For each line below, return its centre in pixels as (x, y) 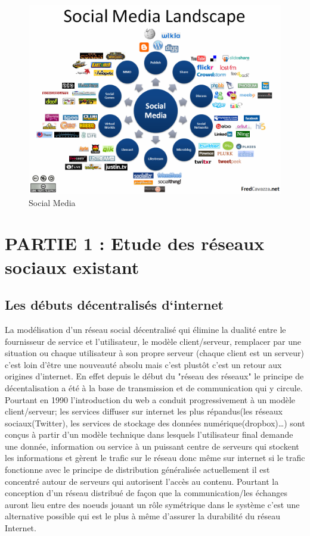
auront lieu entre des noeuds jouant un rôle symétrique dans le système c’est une (152, 504)
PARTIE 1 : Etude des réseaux (135, 243)
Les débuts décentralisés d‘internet (114, 305)
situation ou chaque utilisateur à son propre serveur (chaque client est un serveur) (155, 353)
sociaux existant (72, 267)
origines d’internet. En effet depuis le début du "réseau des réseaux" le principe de (154, 376)
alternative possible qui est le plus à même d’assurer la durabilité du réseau (142, 516)
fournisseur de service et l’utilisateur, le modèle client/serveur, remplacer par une (153, 341)
